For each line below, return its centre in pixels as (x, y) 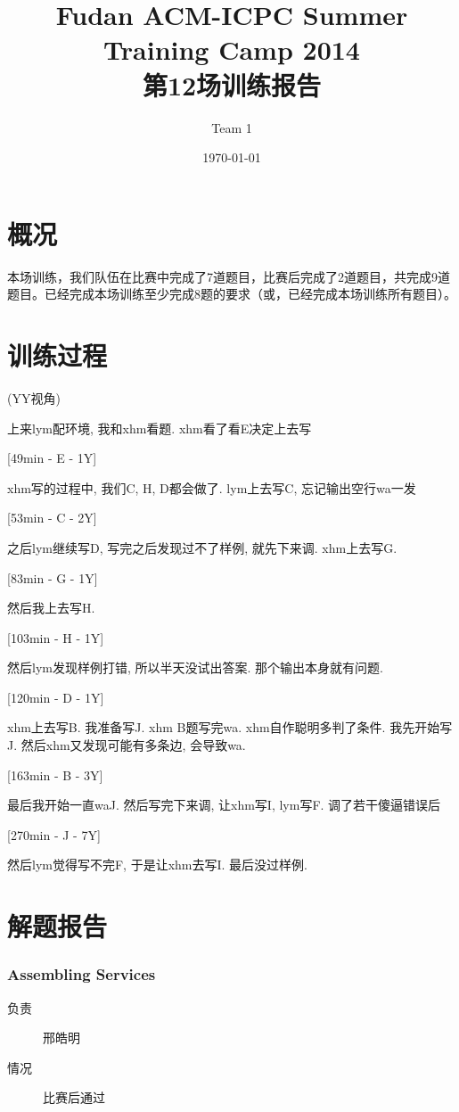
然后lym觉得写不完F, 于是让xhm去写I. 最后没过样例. (157, 865)
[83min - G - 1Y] (53, 577)
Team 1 (232, 127)
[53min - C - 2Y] (52, 518)
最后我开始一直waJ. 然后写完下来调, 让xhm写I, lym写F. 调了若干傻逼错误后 (224, 805)
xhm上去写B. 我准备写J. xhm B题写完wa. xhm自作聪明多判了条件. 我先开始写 (230, 727)
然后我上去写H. (51, 608)
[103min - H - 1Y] (56, 637)
